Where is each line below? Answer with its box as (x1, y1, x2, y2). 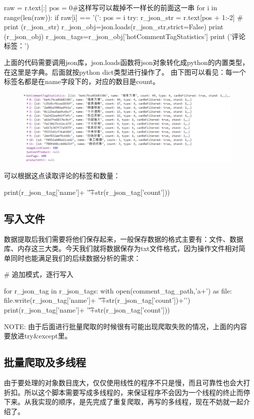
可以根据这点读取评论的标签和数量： (4, 170, 120, 181)
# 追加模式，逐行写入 (4, 269, 74, 279)
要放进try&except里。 (4, 331, 72, 341)
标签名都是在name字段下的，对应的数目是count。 (4, 76, 160, 86)
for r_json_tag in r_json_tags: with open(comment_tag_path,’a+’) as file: (4, 285, 232, 295)
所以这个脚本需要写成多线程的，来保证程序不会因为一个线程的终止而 (24, 387, 243, 397)
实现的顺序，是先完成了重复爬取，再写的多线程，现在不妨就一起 (38, 397, 243, 407)
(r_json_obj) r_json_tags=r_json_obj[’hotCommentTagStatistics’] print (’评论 (4, 31, 246, 41)
